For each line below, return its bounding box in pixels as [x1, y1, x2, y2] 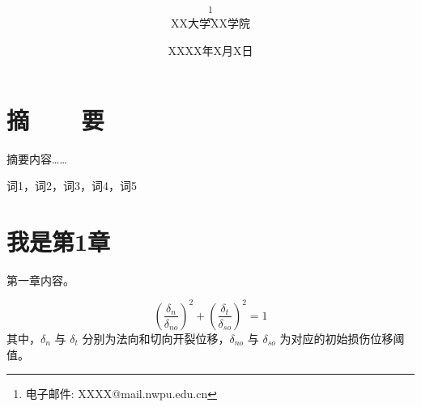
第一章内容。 [6, 271, 74, 288]
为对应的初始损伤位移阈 [279, 329, 405, 346]
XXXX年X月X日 [168, 42, 253, 59]
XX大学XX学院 [171, 15, 250, 32]
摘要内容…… [6, 150, 67, 167]
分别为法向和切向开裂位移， [82, 329, 230, 346]
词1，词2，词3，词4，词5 [6, 177, 137, 194]
